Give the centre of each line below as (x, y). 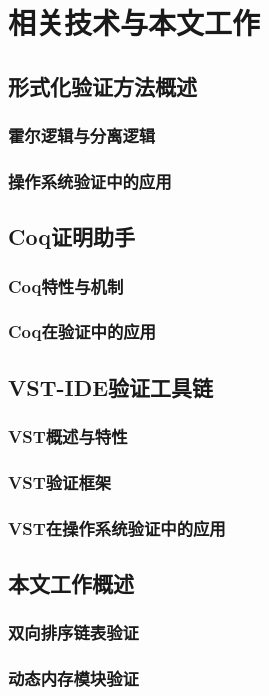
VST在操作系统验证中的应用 (117, 527)
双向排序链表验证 (73, 632)
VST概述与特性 (68, 436)
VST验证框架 (60, 481)
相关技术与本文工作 (134, 22)
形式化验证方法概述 (102, 85)
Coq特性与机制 (66, 285)
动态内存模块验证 (73, 678)
